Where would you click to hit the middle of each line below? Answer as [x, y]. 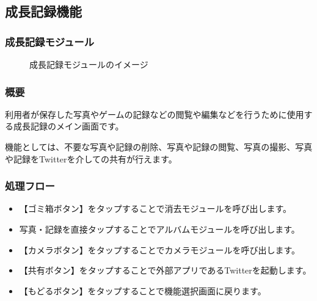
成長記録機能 [43, 11]
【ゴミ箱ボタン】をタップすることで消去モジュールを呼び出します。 [155, 209]
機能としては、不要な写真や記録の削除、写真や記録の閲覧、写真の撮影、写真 [159, 147]
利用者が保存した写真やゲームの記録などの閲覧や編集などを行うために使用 [155, 114]
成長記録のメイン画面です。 [68, 126]
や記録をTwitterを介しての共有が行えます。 [91, 158]
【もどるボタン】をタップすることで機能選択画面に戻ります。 [143, 290]
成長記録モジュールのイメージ [89, 64]
